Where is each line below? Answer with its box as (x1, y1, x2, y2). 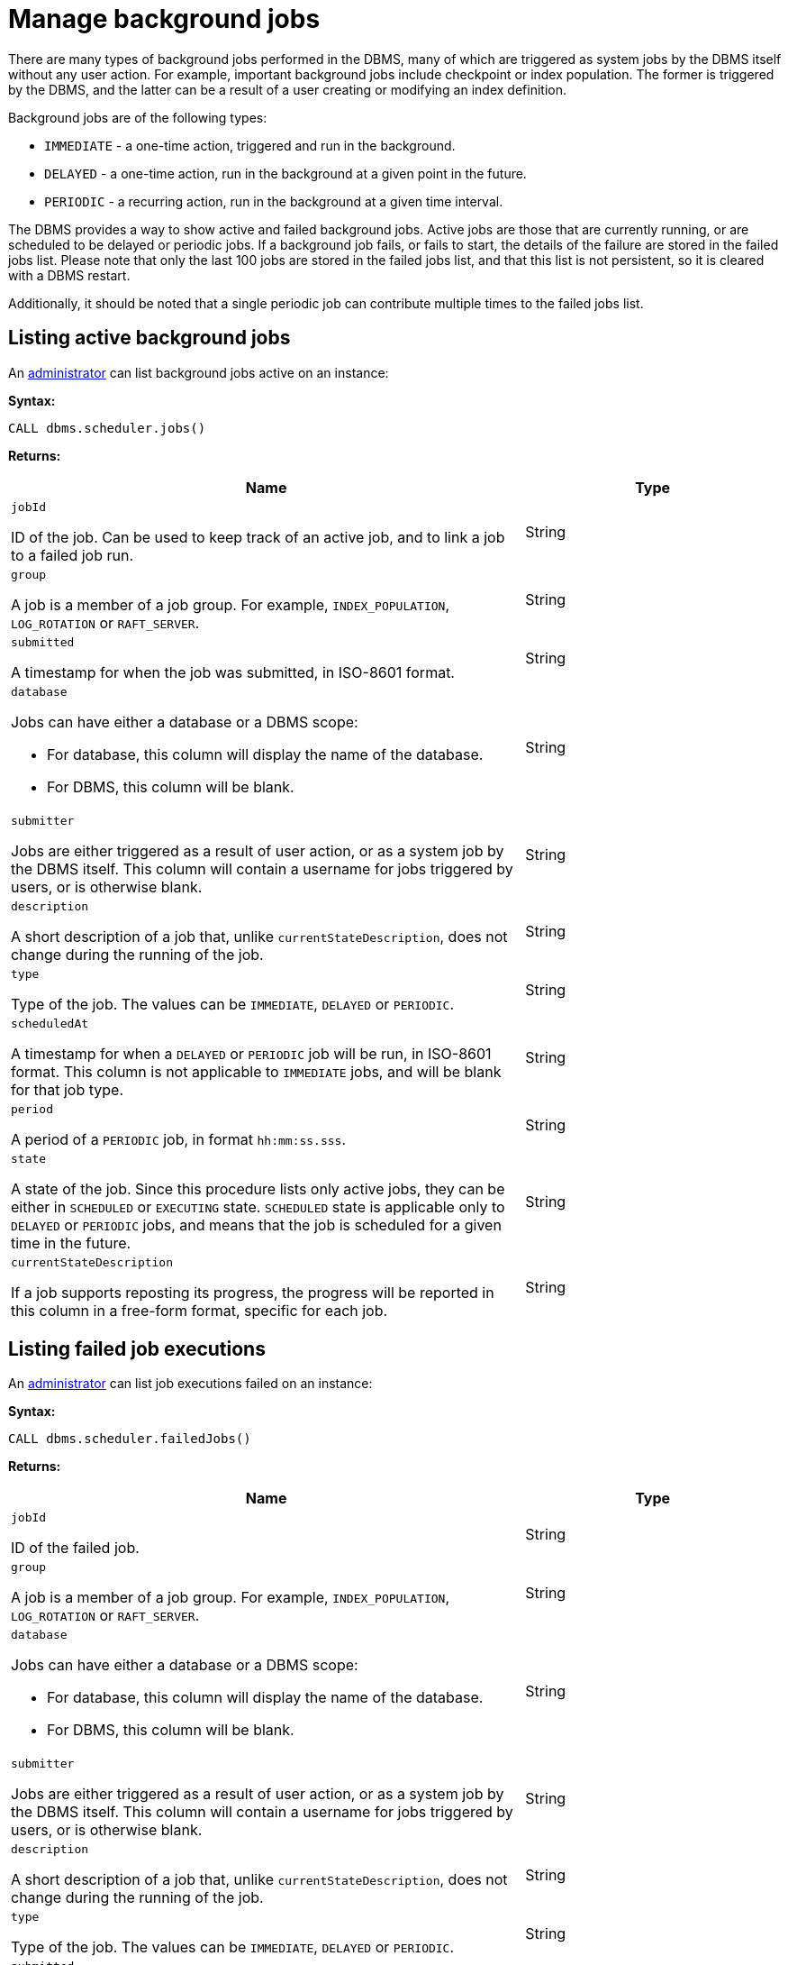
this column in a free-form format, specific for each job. (11, 1301, 388, 1320)
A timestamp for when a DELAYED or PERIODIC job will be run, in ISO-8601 (11, 1044, 492, 1063)
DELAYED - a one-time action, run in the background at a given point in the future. (44, 165, 527, 181)
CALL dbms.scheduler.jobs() (8, 420, 206, 435)
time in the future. (11, 1233, 131, 1252)
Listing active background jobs (8, 326, 291, 350)
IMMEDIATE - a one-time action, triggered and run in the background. (44, 137, 456, 153)
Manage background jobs (8, 4, 321, 34)
